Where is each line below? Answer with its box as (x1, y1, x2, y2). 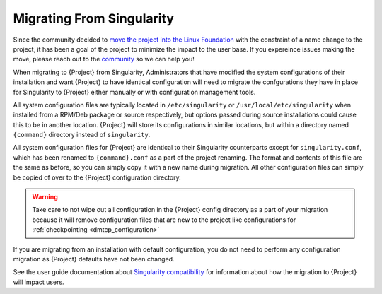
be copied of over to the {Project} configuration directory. (13, 173, 181, 182)
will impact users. (13, 278, 64, 286)
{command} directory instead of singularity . (13, 131, 151, 139)
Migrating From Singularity (13, 11, 175, 26)
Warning (32, 193, 58, 201)
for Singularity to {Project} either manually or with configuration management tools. (13, 88, 256, 96)
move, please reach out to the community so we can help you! (13, 55, 195, 64)
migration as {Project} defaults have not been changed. (13, 254, 175, 263)
